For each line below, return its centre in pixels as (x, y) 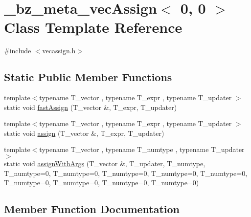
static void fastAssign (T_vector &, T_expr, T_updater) (91, 107)
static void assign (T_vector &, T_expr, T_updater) (84, 133)
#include (18, 51)
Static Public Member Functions (88, 77)
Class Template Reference (93, 27)
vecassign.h (59, 51)
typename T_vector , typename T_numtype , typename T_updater (142, 149)
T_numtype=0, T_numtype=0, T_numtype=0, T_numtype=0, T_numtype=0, (126, 173)
